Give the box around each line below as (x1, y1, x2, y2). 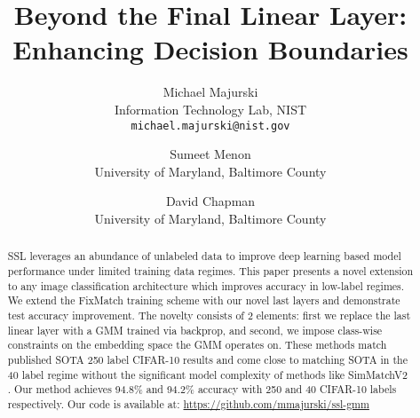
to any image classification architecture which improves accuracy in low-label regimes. (7, 278, 405, 293)
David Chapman (165, 192, 256, 210)
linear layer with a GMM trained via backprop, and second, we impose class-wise (7, 322, 383, 337)
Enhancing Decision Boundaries (12, 31, 408, 67)
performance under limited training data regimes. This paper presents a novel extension (7, 263, 414, 278)
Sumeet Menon (170, 145, 251, 163)
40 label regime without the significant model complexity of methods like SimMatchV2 (7, 367, 408, 382)
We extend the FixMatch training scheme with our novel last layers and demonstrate (7, 293, 400, 308)
